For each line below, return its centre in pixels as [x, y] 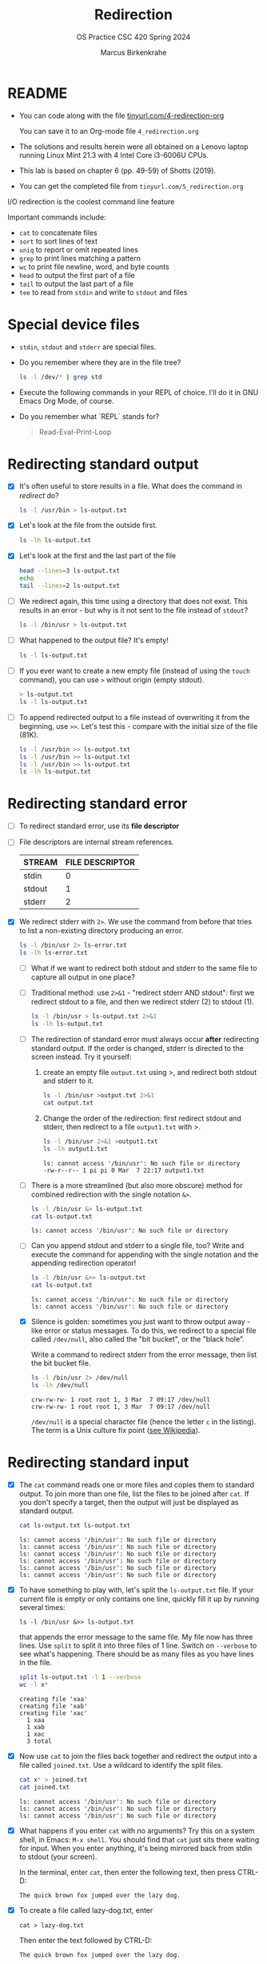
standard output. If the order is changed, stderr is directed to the [137, 1048]
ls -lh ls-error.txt [53, 953]
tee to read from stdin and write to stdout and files [103, 292]
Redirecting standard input [98, 1463]
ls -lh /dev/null [60, 1386]
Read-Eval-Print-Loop [75, 432]
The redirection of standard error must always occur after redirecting [145, 1039]
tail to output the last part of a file [76, 284]
